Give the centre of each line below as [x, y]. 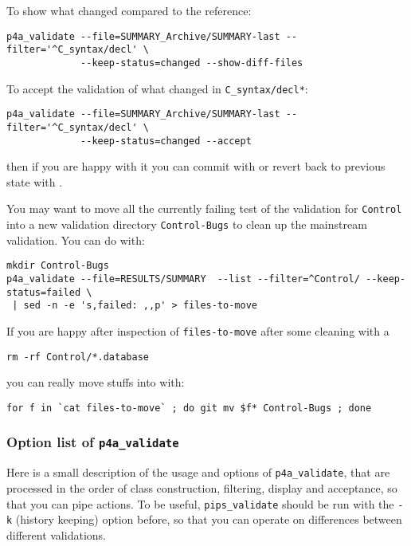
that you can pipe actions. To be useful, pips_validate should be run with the [200, 503]
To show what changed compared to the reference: [129, 10]
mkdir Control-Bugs [58, 266]
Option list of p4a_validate [93, 442]
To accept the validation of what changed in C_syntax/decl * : [157, 88]
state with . [35, 181]
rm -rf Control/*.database [78, 357]
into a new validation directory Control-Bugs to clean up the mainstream [187, 224]
